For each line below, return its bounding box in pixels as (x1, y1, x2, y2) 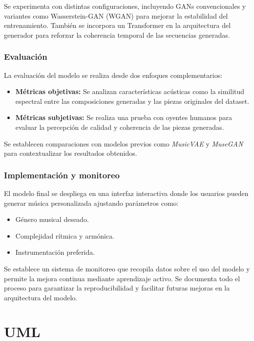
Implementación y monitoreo (4, 169, 120, 181)
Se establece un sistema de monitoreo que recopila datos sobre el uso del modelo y (4, 263, 250, 273)
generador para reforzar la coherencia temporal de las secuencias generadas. (4, 29, 230, 40)
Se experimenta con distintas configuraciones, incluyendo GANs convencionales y (4, 1, 246, 11)
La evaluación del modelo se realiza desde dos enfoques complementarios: (4, 70, 223, 80)
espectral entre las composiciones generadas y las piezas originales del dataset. (15, 96, 250, 106)
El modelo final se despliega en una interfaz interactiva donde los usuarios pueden (4, 188, 249, 198)
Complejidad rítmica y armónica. (15, 230, 115, 241)
